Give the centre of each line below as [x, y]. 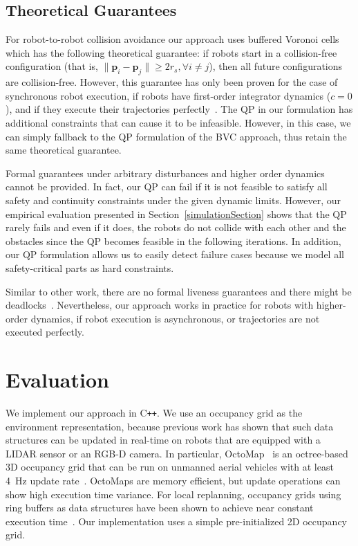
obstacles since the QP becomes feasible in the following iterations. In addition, [173, 240]
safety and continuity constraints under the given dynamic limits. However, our [173, 200]
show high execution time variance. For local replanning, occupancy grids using [173, 494]
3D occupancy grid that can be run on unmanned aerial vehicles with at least [170, 467]
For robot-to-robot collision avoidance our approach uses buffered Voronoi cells [172, 39]
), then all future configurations [276, 66]
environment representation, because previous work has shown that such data [170, 426]
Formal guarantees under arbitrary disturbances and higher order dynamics [165, 173]
